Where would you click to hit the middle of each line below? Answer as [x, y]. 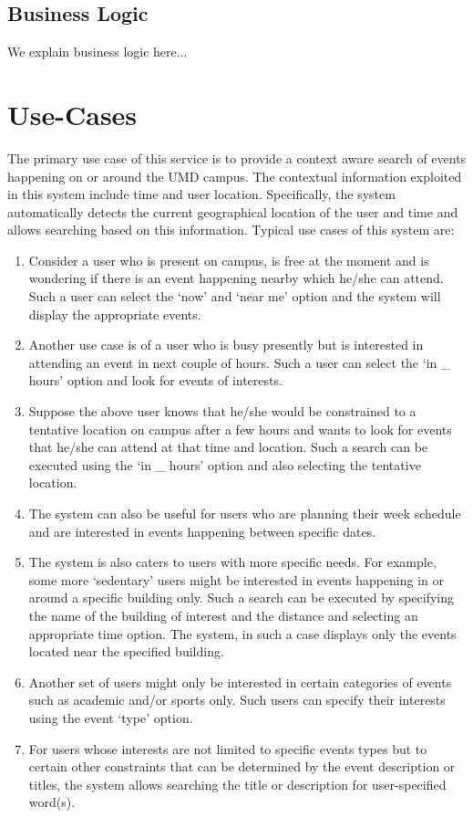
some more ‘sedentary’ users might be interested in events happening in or [236, 579]
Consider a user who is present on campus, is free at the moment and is [229, 260]
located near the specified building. [126, 651]
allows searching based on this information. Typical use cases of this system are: [231, 230]
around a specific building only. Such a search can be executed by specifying [242, 598]
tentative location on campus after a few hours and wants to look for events [240, 429]
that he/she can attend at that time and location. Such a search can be [228, 447]
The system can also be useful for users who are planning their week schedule [245, 514]
